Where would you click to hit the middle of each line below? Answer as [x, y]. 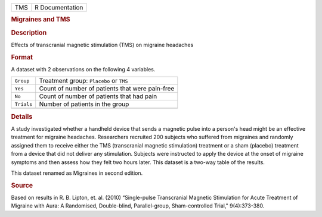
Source [22, 185]
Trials [24, 104]
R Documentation [59, 7]
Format [22, 57]
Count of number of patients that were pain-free [107, 89]
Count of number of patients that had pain [98, 96]
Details [22, 117]
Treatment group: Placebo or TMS [83, 81]
